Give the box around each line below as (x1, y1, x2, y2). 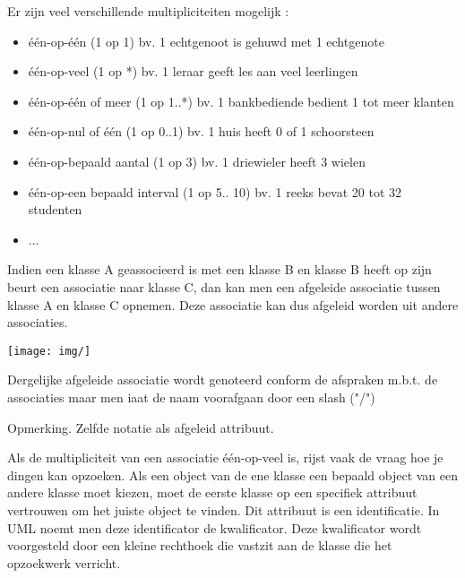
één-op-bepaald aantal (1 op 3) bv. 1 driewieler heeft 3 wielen (28, 151, 366, 170)
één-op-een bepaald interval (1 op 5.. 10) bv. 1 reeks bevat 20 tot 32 (28, 182, 402, 201)
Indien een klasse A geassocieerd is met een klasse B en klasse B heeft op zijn (7, 260, 432, 279)
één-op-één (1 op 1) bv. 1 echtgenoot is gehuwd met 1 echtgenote (28, 31, 384, 50)
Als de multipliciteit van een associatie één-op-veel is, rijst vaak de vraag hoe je (7, 448, 443, 467)
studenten (28, 200, 82, 219)
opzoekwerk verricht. (7, 553, 121, 572)
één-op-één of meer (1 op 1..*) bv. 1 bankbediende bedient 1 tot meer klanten (28, 91, 454, 110)
